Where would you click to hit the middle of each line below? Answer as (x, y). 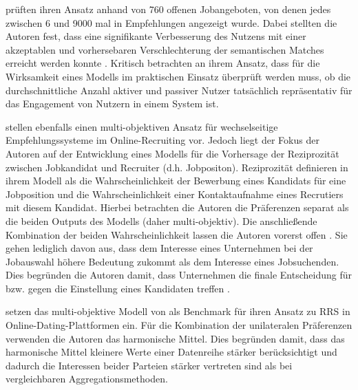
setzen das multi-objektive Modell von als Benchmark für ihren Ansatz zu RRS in (178, 311)
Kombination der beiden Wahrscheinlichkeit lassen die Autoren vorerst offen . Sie (177, 234)
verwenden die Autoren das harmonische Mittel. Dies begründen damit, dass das (175, 338)
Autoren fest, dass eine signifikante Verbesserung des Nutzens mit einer (156, 36)
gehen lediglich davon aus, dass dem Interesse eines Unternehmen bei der (159, 248)
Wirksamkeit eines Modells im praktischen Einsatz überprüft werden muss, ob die (178, 76)
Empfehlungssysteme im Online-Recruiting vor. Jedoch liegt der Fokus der (162, 140)
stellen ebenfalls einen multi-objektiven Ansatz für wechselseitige (142, 126)
